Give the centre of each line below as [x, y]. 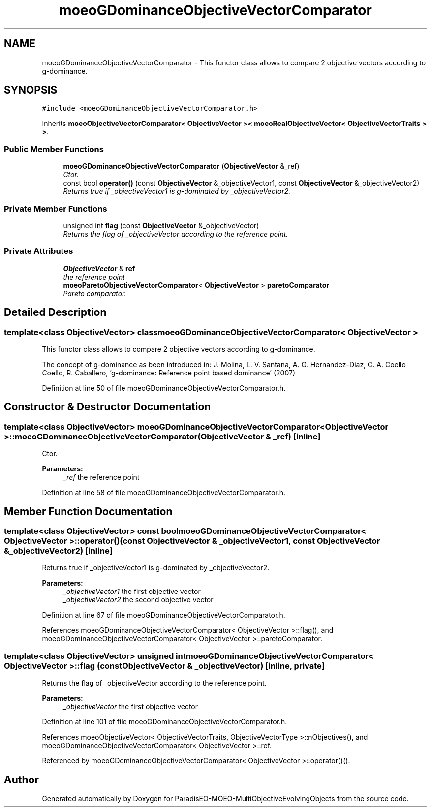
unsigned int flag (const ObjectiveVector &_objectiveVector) [161, 225]
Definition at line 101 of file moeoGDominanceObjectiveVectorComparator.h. [165, 722]
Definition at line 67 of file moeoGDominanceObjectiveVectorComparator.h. [164, 615]
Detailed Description [55, 312]
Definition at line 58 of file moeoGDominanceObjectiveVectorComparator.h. [164, 493]
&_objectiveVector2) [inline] [58, 550]
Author [21, 780]
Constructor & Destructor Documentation [108, 407]
